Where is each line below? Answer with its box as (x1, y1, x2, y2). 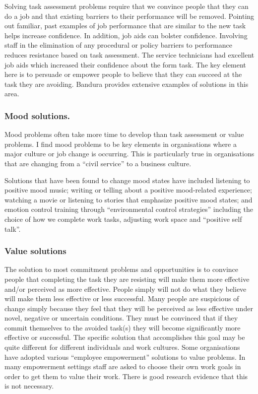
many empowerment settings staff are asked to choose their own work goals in (4, 361, 241, 372)
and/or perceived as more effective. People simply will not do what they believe (4, 283, 247, 294)
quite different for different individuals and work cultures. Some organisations (4, 342, 240, 352)
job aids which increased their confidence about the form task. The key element (4, 59, 246, 69)
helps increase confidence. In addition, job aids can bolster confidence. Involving (4, 30, 248, 40)
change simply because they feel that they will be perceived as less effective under (4, 303, 253, 313)
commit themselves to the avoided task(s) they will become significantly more (4, 322, 241, 332)
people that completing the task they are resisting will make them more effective (4, 273, 250, 284)
